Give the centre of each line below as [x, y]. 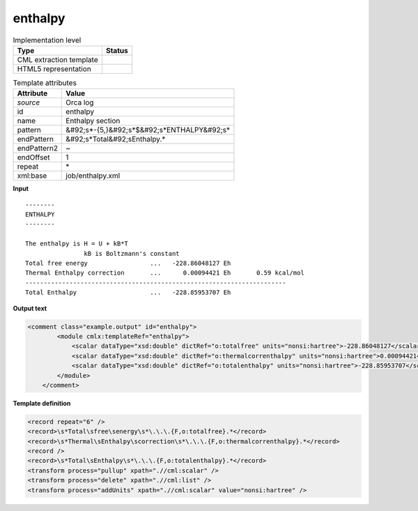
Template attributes [45, 83]
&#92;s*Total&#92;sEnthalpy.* [116, 139]
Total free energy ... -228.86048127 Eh [128, 264]
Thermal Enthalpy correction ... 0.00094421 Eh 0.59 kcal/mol [165, 273]
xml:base [32, 176]
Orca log [80, 102]
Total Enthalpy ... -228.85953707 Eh [128, 292]
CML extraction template [57, 59]
